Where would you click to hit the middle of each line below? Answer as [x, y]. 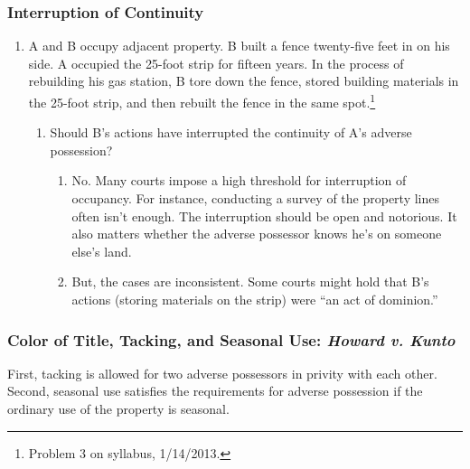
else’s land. [102, 251]
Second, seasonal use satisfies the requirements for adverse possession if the [215, 391]
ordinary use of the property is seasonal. [118, 408]
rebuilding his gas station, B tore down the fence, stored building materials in [244, 81]
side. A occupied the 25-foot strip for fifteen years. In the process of [216, 63]
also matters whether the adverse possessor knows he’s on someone [257, 234]
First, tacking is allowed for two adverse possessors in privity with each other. [222, 373]
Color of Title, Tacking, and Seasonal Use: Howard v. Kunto [231, 339]
